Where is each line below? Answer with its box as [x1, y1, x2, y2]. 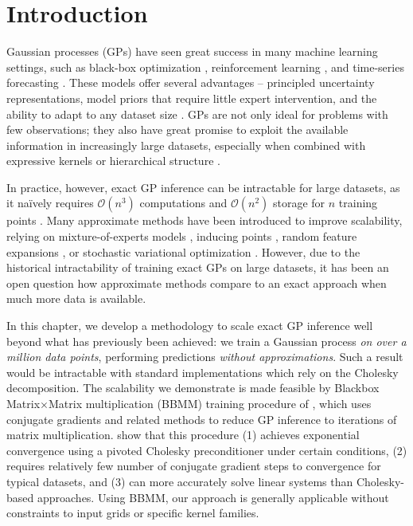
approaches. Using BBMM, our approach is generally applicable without [37, 489, 389, 505]
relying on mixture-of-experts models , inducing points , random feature [6, 228, 357, 245]
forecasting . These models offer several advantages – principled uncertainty [6, 74, 375, 91]
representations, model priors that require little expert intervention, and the [6, 89, 377, 106]
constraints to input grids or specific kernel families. [6, 504, 259, 521]
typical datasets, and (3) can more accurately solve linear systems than [6, 473, 353, 489]
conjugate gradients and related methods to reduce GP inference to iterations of [6, 410, 397, 427]
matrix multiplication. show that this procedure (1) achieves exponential [6, 426, 360, 443]
